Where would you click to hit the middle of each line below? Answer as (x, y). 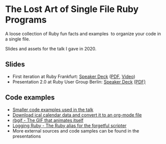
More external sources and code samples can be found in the (76, 130)
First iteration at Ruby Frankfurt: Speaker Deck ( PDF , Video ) (74, 76)
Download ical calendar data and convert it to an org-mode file (77, 115)
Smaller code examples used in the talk (53, 109)
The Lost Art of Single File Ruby (72, 9)
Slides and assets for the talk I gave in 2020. (51, 48)
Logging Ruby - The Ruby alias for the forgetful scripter (69, 125)
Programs (26, 20)
